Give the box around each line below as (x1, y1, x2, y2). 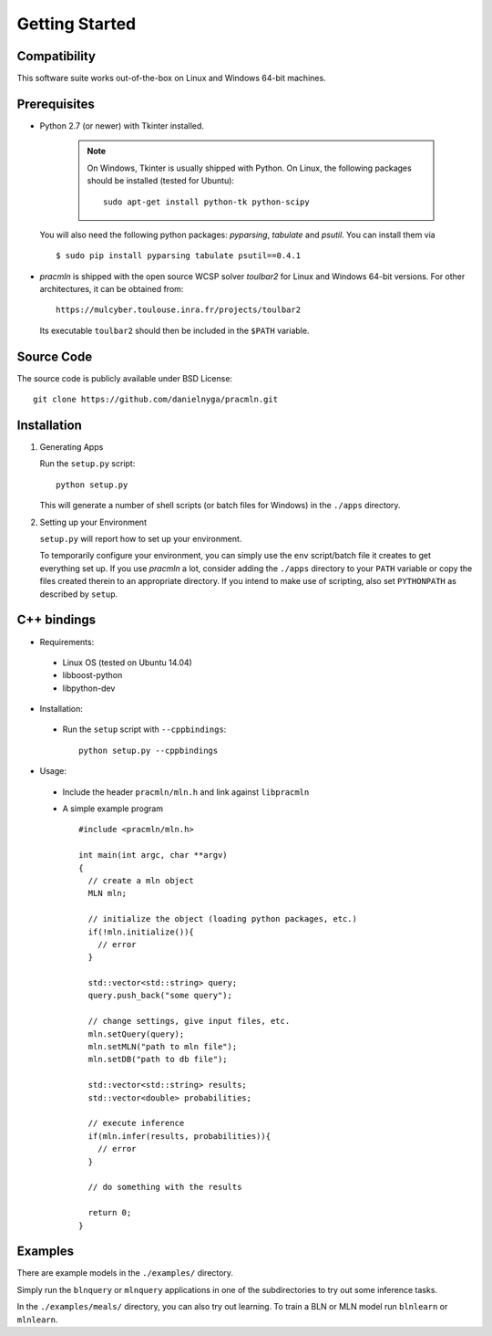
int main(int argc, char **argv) (78, 850, 228, 861)
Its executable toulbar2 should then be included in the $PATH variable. (39, 325, 310, 336)
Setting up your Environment (39, 517, 148, 527)
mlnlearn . (16, 1314, 58, 1325)
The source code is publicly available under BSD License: (16, 372, 232, 383)
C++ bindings (16, 612, 97, 628)
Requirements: (39, 636, 95, 647)
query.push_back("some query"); (87, 990, 232, 1001)
